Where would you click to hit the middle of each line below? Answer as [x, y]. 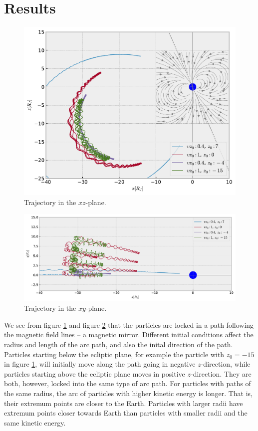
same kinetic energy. [35, 422]
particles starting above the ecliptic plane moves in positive [95, 373]
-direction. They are [221, 373]
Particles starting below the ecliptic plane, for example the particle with [114, 354]
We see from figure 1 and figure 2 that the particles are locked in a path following [129, 324]
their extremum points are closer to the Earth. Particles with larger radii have [124, 403]
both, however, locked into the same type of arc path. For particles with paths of [128, 383]
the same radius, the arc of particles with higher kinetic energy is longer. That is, [128, 393]
